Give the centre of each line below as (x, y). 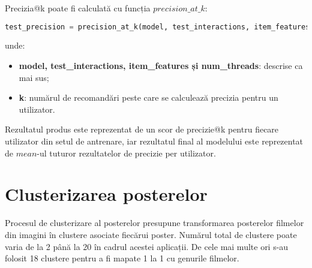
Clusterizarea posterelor (106, 194)
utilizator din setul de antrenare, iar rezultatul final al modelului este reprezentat (154, 141)
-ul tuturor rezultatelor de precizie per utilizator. (126, 153)
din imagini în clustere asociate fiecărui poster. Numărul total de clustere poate (151, 234)
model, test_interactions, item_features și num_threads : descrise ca (161, 66)
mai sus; (34, 77)
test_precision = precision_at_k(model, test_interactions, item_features (157, 27)
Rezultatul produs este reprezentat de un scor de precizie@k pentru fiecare (142, 129)
